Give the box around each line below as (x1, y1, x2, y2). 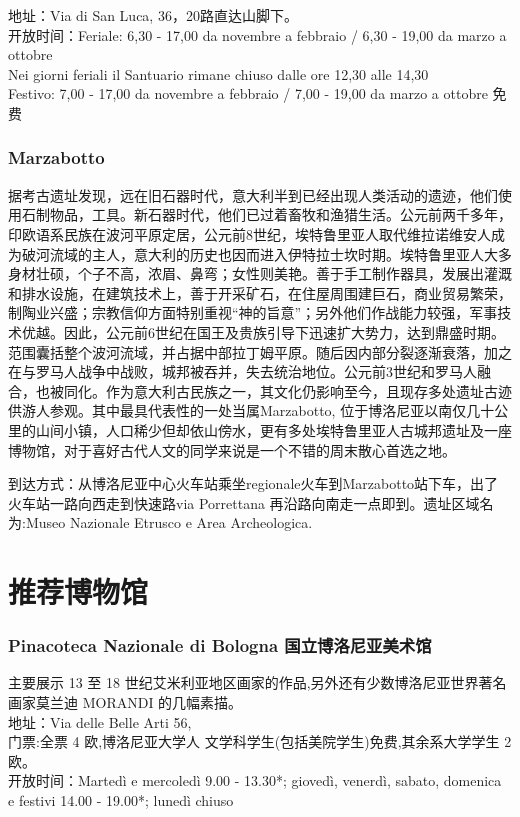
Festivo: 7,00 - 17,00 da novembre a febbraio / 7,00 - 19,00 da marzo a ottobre (8, 83, 488, 104)
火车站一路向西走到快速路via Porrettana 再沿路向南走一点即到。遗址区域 (8, 492, 480, 513)
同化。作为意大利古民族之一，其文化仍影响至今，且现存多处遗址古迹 (63, 380, 512, 401)
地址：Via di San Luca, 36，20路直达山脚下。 (8, 5, 298, 25)
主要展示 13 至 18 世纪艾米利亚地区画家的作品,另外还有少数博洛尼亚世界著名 (8, 672, 507, 693)
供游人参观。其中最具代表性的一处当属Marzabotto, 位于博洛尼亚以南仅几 (8, 400, 481, 421)
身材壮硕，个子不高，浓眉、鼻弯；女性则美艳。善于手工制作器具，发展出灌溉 (8, 263, 512, 284)
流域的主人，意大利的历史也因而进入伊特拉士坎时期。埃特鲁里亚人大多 (49, 243, 512, 264)
